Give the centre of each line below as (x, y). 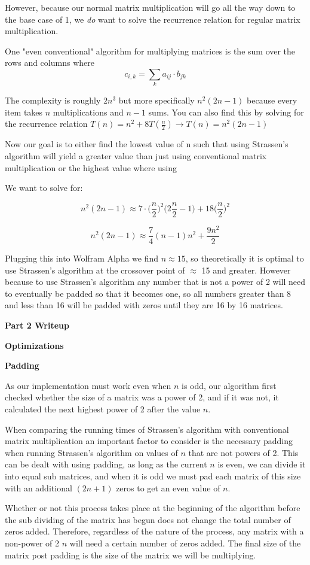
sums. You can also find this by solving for (226, 112)
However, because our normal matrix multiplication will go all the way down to (150, 7)
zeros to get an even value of (168, 487)
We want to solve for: (44, 188)
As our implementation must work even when (88, 385)
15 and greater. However (246, 270)
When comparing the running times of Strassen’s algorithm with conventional (147, 429)
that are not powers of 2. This (243, 452)
